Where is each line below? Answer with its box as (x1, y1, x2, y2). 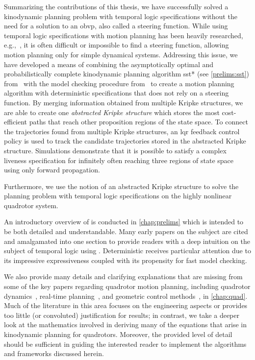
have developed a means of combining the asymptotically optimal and (4, 59, 214, 69)
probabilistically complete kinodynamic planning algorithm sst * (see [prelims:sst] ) (4, 69, 250, 79)
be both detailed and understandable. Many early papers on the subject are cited (4, 226, 248, 237)
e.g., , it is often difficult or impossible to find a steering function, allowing (4, 40, 229, 50)
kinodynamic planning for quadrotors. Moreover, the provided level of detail (4, 329, 232, 339)
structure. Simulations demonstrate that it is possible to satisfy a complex (4, 145, 227, 155)
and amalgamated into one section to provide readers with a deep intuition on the (4, 236, 250, 246)
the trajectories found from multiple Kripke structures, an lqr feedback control (4, 126, 240, 136)
